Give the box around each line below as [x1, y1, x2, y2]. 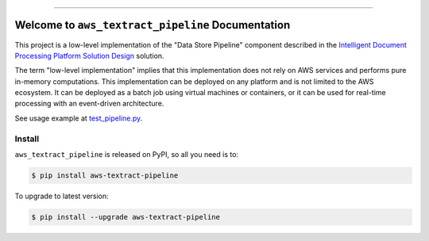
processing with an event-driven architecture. [14, 99, 164, 109]
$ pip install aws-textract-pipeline [31, 170, 179, 180]
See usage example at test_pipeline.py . [14, 113, 143, 123]
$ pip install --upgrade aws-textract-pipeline [31, 212, 220, 221]
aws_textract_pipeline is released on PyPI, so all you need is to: [14, 150, 238, 159]
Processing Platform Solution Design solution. [14, 51, 164, 60]
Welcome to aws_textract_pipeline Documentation [14, 18, 291, 32]
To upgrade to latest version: [14, 191, 109, 201]
